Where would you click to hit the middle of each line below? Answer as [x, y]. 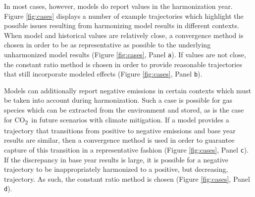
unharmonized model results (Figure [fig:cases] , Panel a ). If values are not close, [125, 54]
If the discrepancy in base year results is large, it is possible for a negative [116, 159]
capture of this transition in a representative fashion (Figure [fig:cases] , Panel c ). [126, 149]
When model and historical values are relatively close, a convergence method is [124, 35]
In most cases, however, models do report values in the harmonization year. [118, 6]
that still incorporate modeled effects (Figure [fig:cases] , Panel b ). [103, 74]
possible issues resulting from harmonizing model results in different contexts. [122, 25]
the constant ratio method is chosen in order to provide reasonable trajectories [123, 64]
